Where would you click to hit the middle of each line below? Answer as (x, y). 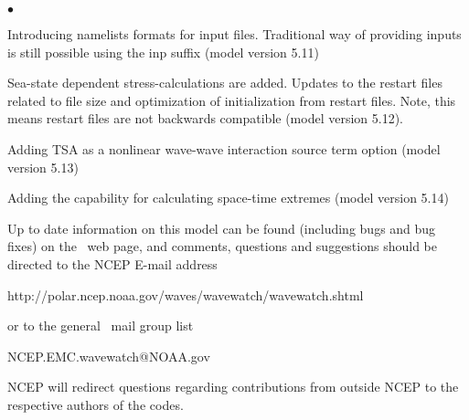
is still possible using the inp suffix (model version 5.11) (163, 52)
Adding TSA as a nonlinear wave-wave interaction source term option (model (224, 148)
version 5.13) (43, 167)
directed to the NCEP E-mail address (112, 263)
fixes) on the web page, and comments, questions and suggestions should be (222, 246)
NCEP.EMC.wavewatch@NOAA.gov (109, 356)
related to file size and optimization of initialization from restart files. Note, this (232, 100)
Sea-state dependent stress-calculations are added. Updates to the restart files (225, 83)
